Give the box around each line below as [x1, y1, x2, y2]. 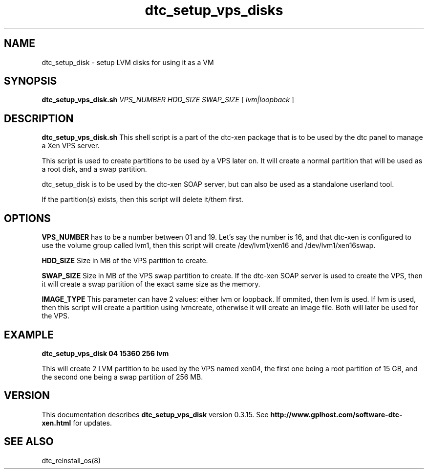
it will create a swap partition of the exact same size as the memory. [42, 280, 260, 289]
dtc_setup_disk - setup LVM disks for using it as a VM [42, 58, 214, 67]
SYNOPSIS [4, 75, 57, 88]
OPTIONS [4, 212, 51, 225]
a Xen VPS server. [42, 141, 100, 150]
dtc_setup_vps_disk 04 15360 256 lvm [42, 349, 169, 358]
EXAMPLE [4, 328, 54, 341]
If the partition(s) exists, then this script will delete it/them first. [42, 195, 244, 204]
